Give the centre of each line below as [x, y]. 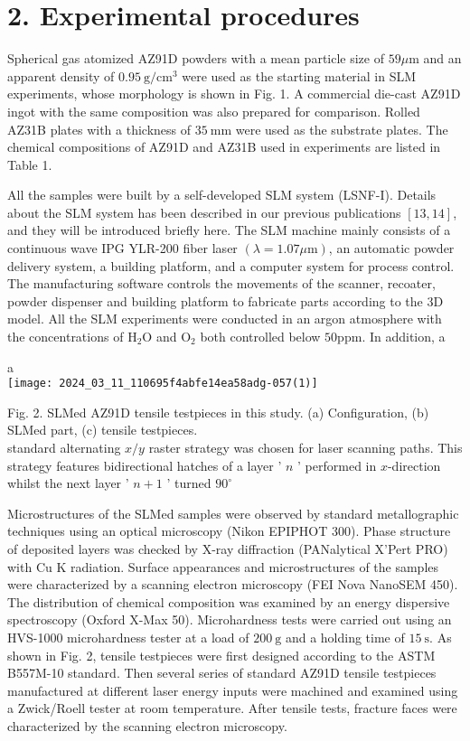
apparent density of [61, 75]
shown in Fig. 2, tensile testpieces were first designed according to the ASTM [221, 655]
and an [442, 58]
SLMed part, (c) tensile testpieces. [103, 430]
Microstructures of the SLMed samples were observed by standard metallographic [233, 513]
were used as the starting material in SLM [299, 75]
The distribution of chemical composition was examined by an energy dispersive [229, 601]
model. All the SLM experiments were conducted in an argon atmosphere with [225, 319]
